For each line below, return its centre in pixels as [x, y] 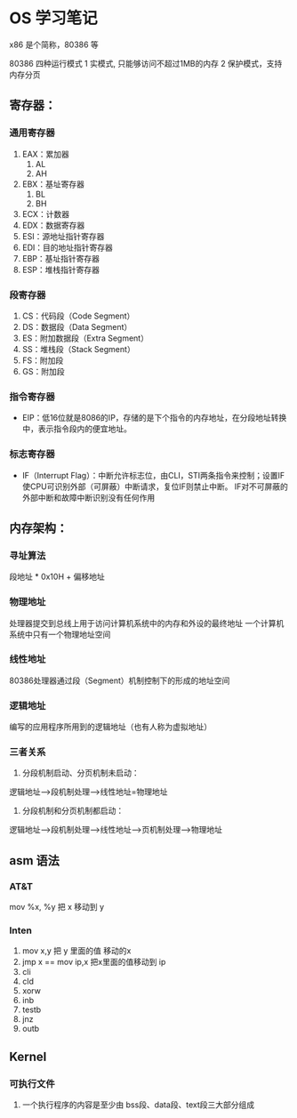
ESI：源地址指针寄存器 [63, 236]
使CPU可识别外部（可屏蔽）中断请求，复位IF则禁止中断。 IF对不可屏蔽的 [155, 487]
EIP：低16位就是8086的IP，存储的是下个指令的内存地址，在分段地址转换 [154, 418]
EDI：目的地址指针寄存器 [68, 247]
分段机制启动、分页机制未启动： [80, 773]
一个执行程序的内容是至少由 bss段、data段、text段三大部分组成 [138, 1105]
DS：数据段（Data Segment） [77, 326]
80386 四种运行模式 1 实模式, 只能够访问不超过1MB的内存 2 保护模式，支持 [146, 63]
